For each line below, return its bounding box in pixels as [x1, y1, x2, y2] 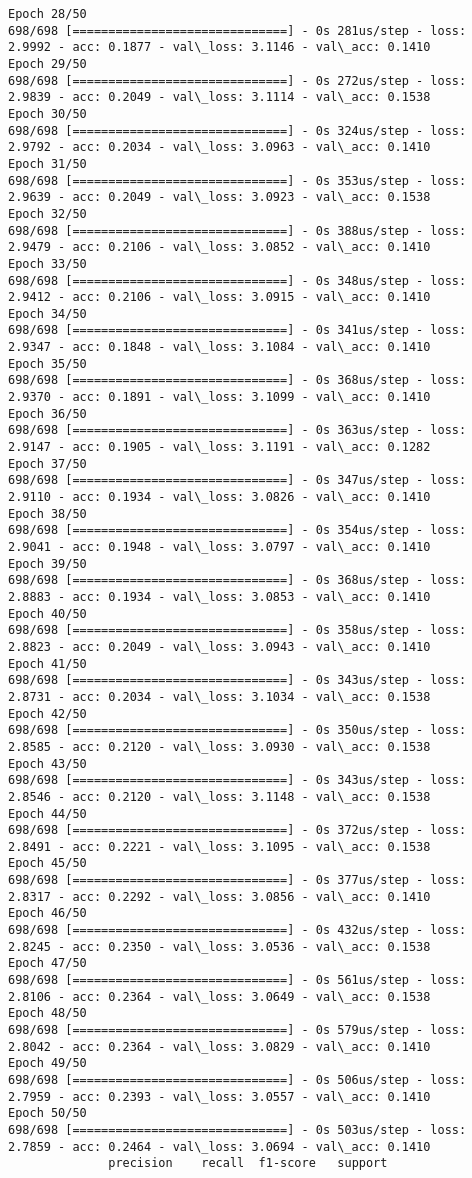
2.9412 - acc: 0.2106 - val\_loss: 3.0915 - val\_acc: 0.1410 [8, 290, 431, 305]
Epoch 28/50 [8, 7, 87, 21]
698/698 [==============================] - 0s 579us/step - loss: [8, 1023, 467, 1038]
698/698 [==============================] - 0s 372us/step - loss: [8, 823, 467, 838]
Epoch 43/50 [8, 756, 87, 771]
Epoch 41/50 [8, 656, 87, 671]
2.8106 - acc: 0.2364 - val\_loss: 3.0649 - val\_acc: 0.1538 [8, 989, 431, 1004]
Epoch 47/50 [8, 956, 87, 971]
